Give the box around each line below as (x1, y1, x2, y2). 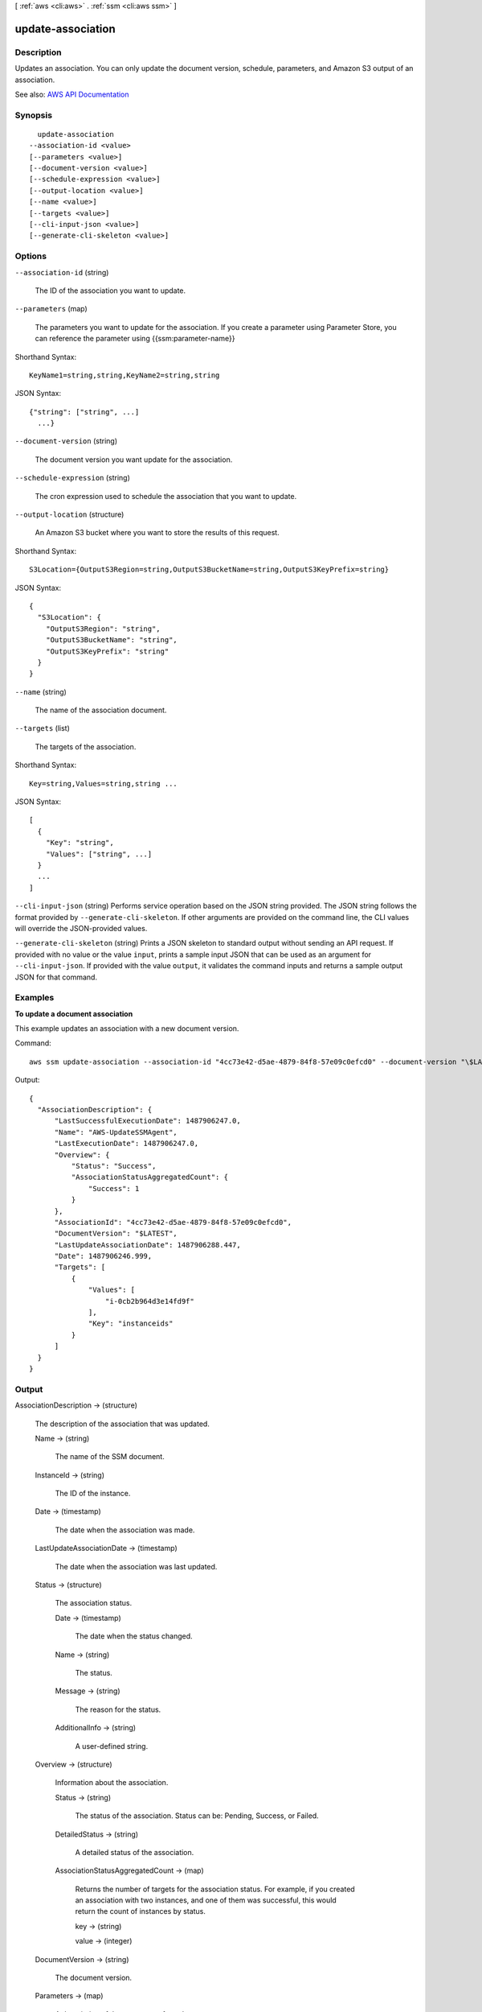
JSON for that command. (14, 972, 98, 982)
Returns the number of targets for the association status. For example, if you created (75, 1884, 355, 1894)
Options (14, 250, 47, 262)
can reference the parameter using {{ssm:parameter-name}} (35, 334, 235, 344)
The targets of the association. (35, 741, 137, 752)
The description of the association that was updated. (35, 1419, 210, 1429)
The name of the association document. (35, 705, 167, 715)
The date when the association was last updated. (55, 1561, 218, 1571)
